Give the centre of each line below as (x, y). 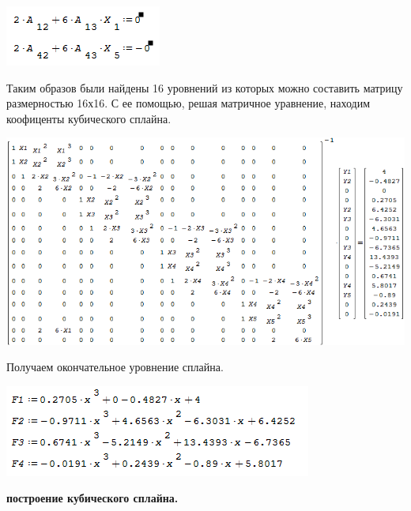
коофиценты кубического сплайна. (89, 118)
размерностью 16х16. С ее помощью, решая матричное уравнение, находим (189, 103)
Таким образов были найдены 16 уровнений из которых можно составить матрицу (205, 87)
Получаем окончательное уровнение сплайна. (115, 367)
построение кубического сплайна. (92, 498)
